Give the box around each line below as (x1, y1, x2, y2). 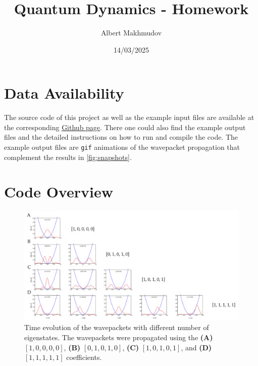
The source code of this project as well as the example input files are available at (4, 112, 254, 123)
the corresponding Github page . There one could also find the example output (4, 121, 246, 132)
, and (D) (181, 342, 212, 352)
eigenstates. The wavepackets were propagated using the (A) (24, 332, 213, 342)
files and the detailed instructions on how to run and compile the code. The (4, 132, 238, 142)
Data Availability (4, 83, 124, 103)
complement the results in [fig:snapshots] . (4, 151, 132, 162)
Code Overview (4, 181, 113, 202)
